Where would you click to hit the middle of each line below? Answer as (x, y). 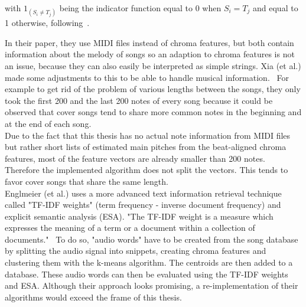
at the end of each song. (48, 123)
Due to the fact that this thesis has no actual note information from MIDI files (148, 135)
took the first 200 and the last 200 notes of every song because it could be (139, 100)
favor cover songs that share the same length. (87, 181)
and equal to (276, 8)
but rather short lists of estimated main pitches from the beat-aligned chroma (146, 147)
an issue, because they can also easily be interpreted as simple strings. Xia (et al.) (153, 65)
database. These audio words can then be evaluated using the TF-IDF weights (147, 274)
